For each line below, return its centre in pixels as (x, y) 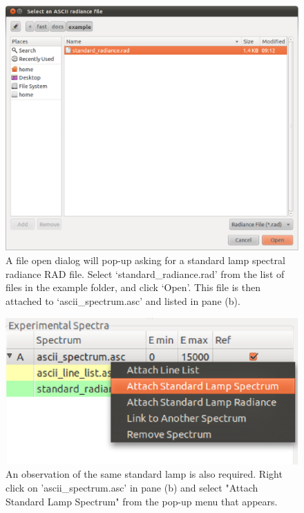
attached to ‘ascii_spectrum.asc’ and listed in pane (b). (123, 300)
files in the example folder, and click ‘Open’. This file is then (133, 287)
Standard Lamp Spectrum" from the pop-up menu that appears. (142, 501)
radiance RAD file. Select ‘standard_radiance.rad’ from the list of (145, 273)
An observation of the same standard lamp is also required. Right (144, 474)
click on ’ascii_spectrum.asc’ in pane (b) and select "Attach (132, 487)
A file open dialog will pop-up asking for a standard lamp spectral (145, 260)
